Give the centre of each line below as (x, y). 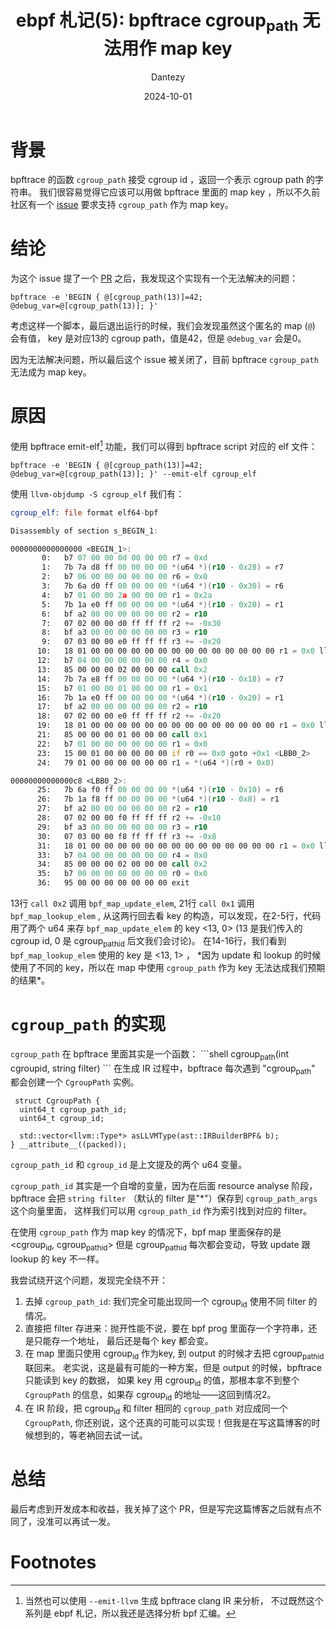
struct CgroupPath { (57, 1101)
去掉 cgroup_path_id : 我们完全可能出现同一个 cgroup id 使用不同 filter (165, 1303)
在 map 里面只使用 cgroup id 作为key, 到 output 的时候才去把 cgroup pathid (174, 1354)
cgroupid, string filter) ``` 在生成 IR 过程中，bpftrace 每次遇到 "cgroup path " (163, 1069)
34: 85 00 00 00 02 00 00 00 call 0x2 (122, 864)
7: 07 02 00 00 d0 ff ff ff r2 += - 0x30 (131, 623)
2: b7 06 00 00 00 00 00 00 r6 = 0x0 (124, 577)
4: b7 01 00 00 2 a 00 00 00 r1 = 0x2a (127, 595)
